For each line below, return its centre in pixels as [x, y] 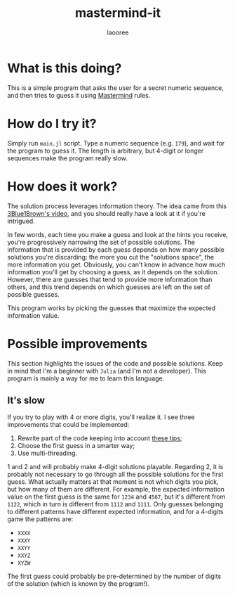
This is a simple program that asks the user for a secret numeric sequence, [116, 88]
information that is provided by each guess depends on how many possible [116, 249]
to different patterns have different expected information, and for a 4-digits [115, 512]
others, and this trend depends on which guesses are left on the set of [109, 287]
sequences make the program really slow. [68, 158]
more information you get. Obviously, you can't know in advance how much [116, 264]
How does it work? [62, 186]
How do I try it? [52, 123]
